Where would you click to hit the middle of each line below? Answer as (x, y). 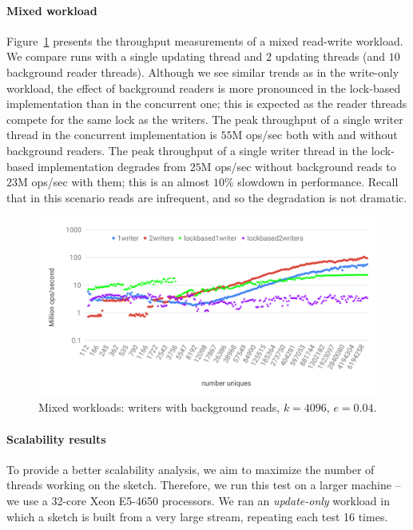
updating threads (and (330, 56)
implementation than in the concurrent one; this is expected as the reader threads (207, 104)
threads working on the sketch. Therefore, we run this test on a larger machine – (204, 485)
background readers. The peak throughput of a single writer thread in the (187, 150)
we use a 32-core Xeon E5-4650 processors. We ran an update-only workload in (198, 500)
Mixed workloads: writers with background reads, (159, 407)
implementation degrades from (112, 166)
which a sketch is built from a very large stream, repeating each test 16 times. (197, 516)
